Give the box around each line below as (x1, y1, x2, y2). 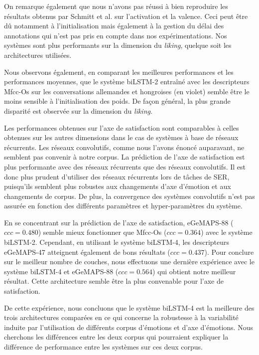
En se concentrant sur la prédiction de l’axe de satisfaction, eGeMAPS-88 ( (4, 217, 234, 227)
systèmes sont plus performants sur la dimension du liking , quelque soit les (4, 40, 232, 50)
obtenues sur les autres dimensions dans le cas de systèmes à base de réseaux (4, 132, 239, 143)
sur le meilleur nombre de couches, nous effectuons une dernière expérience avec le (4, 256, 255, 267)
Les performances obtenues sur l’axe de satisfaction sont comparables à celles (4, 122, 239, 133)
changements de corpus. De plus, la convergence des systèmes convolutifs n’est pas (4, 190, 255, 201)
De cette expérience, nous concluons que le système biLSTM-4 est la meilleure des (4, 302, 255, 313)
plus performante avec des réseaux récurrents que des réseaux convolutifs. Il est (4, 161, 246, 172)
